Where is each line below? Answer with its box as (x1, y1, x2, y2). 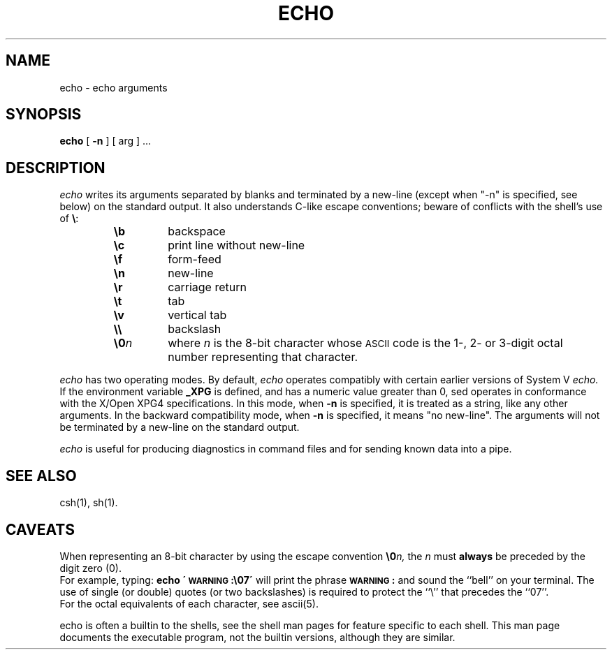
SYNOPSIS (6, 105, 82, 124)
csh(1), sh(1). (59, 496, 118, 509)
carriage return (168, 280, 247, 295)
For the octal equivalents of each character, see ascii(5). (59, 597, 319, 610)
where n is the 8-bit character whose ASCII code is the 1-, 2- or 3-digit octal (168, 336, 563, 351)
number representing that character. (168, 350, 358, 365)
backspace (168, 224, 226, 239)
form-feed (168, 252, 221, 267)
